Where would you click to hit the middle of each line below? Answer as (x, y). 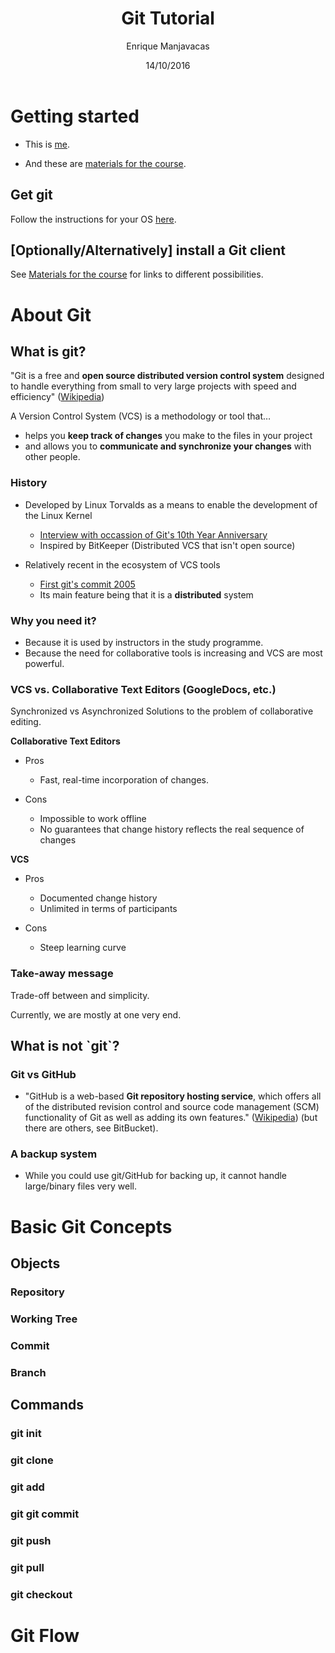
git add (27, 1487)
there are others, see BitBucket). (91, 1128)
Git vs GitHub (43, 1074)
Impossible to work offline (93, 819)
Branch (28, 1372)
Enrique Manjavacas (168, 46)
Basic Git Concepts (91, 1226)
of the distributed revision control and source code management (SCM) (172, 1107)
